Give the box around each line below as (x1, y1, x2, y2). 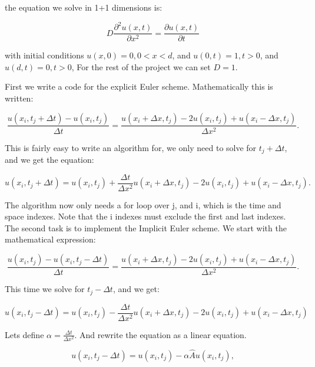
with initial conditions (5, 49, 84, 61)
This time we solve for (5, 283, 85, 295)
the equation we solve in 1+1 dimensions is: (5, 1, 163, 13)
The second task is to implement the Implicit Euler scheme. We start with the (5, 221, 287, 234)
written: (5, 91, 34, 104)
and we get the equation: (5, 153, 94, 166)
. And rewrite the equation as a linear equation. (74, 328, 247, 340)
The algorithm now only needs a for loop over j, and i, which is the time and (5, 198, 281, 211)
